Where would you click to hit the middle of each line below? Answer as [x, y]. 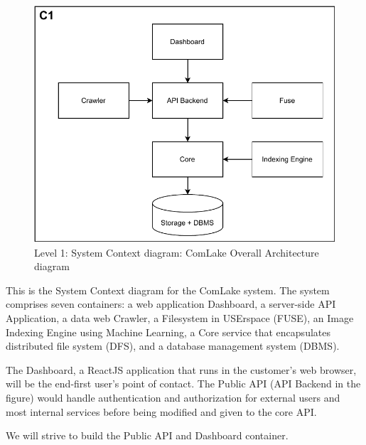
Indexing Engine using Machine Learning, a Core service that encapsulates [168, 332]
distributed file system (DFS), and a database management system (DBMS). [173, 346]
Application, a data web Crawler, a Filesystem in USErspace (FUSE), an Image [180, 317]
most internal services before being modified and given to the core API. [161, 411]
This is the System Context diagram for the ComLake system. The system [168, 290]
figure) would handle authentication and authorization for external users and [173, 397]
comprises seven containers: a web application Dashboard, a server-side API [171, 304]
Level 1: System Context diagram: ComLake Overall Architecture [177, 252]
